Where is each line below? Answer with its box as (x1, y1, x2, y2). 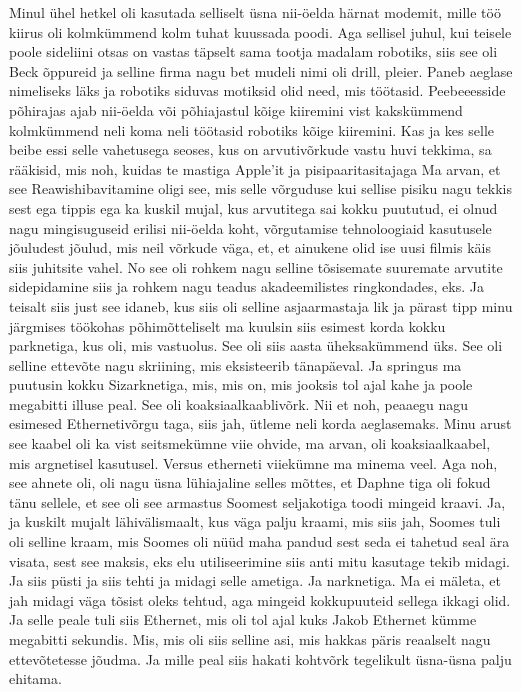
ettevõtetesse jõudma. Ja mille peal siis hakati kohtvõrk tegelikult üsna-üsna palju (9, 648, 512, 669)
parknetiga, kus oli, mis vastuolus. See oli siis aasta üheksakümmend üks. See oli (9, 335, 503, 356)
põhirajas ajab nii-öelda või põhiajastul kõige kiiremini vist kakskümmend (9, 99, 463, 120)
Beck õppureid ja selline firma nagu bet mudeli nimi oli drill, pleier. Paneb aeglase (9, 60, 513, 81)
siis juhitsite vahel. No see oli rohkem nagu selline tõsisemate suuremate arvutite (9, 256, 503, 277)
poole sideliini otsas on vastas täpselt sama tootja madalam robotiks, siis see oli (9, 41, 498, 62)
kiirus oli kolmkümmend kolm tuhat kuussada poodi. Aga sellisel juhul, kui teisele (9, 21, 512, 42)
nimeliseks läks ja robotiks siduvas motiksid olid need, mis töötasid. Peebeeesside (9, 80, 506, 101)
